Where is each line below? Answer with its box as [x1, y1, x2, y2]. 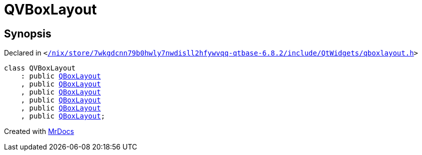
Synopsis [4, 27, 51, 40]
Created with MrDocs [4, 127, 74, 136]
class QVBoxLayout [4, 64, 76, 72]
